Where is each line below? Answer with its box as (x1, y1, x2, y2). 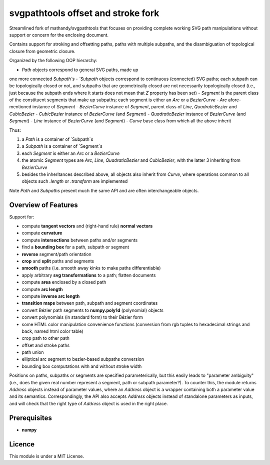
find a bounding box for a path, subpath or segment (21, 244, 129, 250)
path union (21, 349, 44, 355)
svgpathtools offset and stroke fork (9, 8, 159, 19)
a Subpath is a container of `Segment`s (21, 143, 102, 149)
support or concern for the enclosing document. (9, 32, 109, 38)
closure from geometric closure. (9, 48, 75, 54)
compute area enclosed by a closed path (21, 279, 106, 285)
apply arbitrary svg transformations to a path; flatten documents (21, 272, 156, 278)
